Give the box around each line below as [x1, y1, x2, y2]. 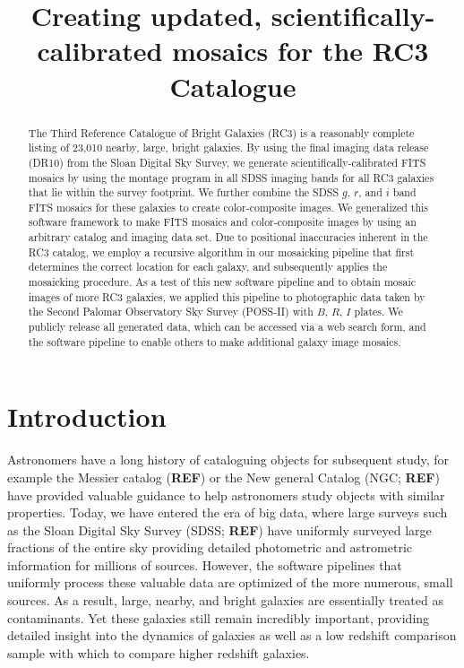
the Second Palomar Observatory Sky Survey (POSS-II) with [28, 304, 314, 319]
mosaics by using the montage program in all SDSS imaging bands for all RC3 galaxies [28, 169, 434, 185]
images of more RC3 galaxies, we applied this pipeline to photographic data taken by [28, 289, 425, 304]
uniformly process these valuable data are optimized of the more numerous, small [7, 573, 453, 592]
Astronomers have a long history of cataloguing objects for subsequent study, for [7, 450, 450, 469]
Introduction [7, 398, 167, 435]
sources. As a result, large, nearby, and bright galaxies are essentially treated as [7, 591, 443, 610]
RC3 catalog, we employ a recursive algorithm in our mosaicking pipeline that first [28, 244, 415, 259]
